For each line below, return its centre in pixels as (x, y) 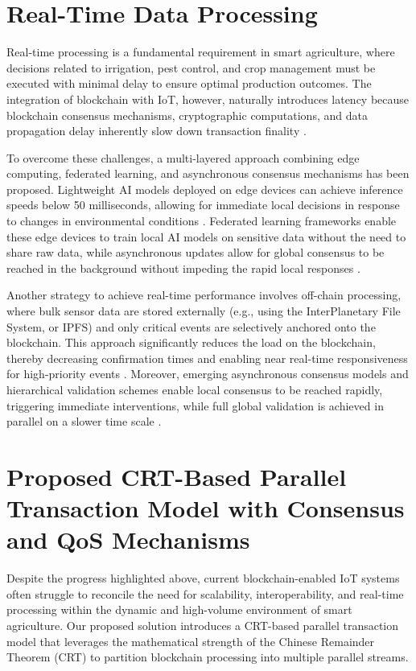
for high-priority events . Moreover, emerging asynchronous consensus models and (208, 374)
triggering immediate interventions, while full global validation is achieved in (195, 405)
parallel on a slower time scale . (84, 421)
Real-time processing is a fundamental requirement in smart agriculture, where (201, 52)
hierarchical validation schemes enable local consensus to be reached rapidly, (195, 389)
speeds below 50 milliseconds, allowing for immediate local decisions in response (203, 205)
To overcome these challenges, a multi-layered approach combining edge (183, 157)
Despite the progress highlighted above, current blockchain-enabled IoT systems (203, 578)
